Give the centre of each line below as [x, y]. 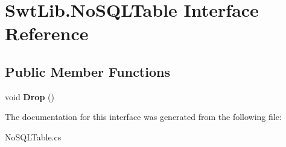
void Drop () [30, 96]
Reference [47, 33]
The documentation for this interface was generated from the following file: [143, 117]
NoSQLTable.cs [33, 136]
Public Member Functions [87, 71]
